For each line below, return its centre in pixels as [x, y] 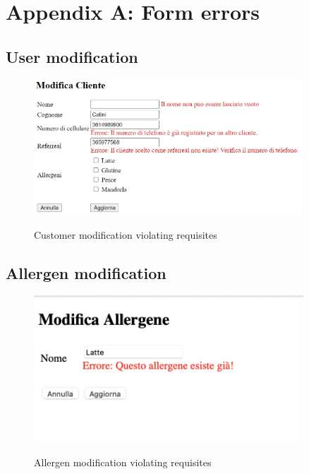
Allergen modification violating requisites [123, 462]
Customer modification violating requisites [126, 234]
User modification [72, 56]
